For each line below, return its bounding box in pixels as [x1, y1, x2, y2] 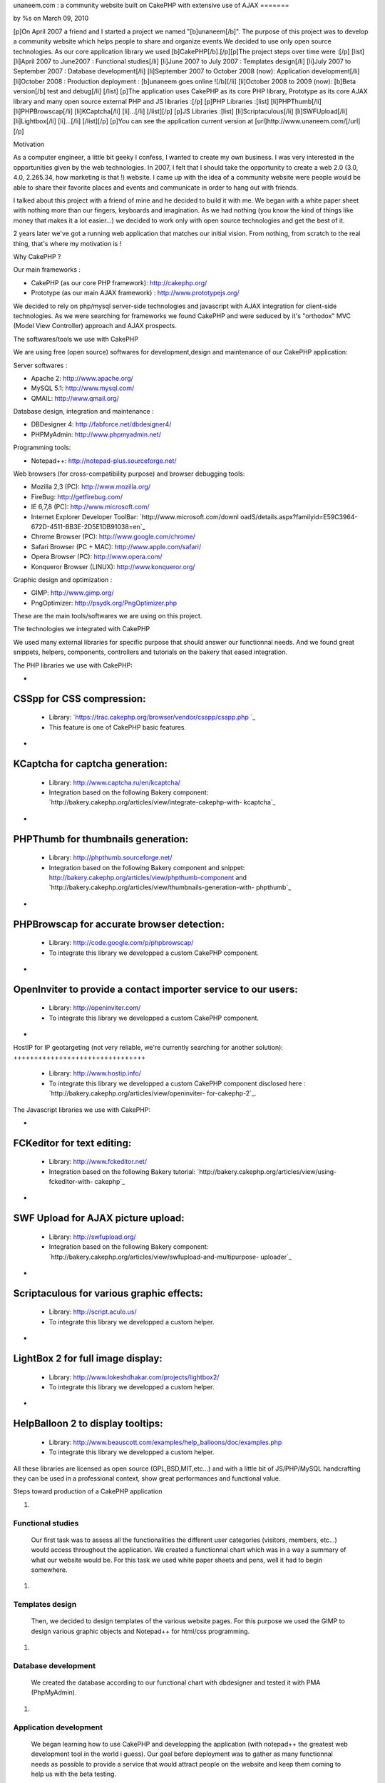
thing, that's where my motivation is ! [13, 239, 122, 247]
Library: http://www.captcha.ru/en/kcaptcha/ [48, 778, 181, 787]
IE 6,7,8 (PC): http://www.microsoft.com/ [31, 503, 150, 511]
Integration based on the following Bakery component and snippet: [48, 863, 245, 872]
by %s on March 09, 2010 [13, 14, 89, 23]
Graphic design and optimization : [13, 575, 113, 584]
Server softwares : [13, 361, 68, 369]
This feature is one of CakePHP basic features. [48, 722, 187, 731]
